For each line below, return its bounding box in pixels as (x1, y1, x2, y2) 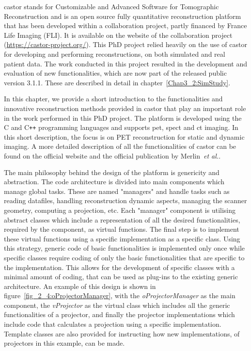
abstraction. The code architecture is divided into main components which (4, 176, 224, 187)
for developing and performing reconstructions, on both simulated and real (4, 48, 225, 59)
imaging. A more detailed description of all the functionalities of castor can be (4, 141, 236, 151)
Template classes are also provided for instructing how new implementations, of (4, 328, 240, 338)
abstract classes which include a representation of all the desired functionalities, (4, 214, 240, 224)
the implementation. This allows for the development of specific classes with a (4, 262, 235, 272)
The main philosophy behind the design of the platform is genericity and (4, 167, 220, 177)
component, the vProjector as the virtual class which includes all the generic (4, 300, 230, 310)
